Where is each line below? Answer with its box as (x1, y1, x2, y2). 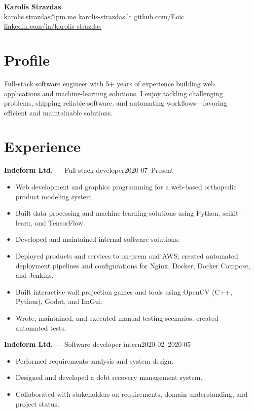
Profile (4, 49, 50, 70)
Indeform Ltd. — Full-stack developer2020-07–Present (4, 165, 174, 175)
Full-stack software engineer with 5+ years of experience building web (4, 78, 215, 88)
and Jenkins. (15, 270, 54, 280)
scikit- (222, 208, 241, 218)
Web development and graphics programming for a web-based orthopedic (15, 182, 237, 191)
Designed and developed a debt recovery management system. (15, 372, 203, 382)
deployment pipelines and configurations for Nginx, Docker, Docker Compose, (15, 260, 251, 270)
